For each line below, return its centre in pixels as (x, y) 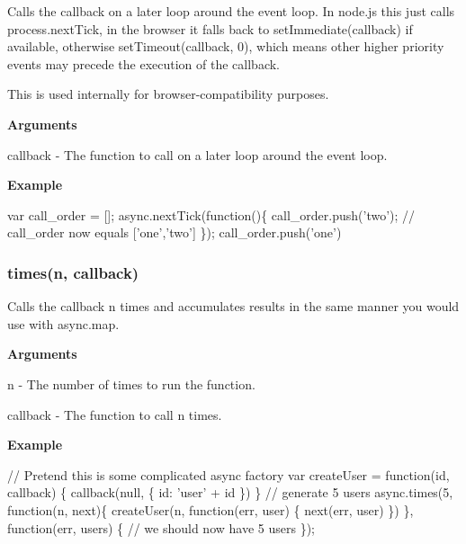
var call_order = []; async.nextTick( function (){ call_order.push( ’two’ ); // (211, 214)
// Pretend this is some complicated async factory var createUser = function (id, (229, 474)
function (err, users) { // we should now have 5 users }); (161, 527)
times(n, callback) (73, 272)
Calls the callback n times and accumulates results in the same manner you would (233, 306)
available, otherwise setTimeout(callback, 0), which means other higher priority (226, 46)
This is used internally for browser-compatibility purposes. (168, 94)
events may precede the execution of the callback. (144, 63)
